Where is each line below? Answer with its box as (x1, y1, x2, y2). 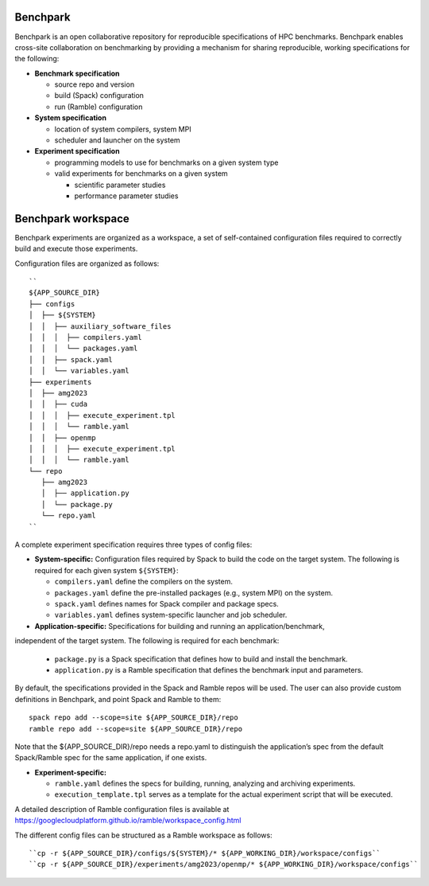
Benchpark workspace (14, 212, 130, 225)
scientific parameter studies (74, 180, 166, 189)
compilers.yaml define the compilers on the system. (54, 577, 234, 587)
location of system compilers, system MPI (54, 124, 191, 134)
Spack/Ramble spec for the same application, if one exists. (14, 753, 207, 763)
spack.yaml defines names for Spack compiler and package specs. (54, 599, 280, 608)
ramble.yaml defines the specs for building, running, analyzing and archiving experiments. (54, 779, 356, 788)
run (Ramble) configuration (54, 102, 143, 111)
